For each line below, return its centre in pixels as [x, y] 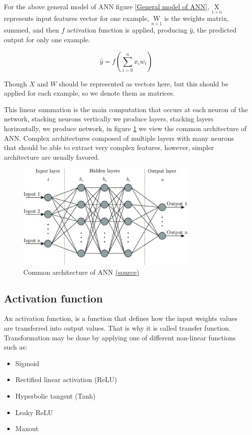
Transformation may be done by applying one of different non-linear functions [120, 337]
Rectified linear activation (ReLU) [66, 379]
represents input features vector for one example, [77, 18]
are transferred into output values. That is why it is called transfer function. [117, 328]
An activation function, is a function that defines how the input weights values [121, 318]
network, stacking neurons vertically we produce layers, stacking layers [109, 119]
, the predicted [215, 30]
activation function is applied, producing [127, 30]
